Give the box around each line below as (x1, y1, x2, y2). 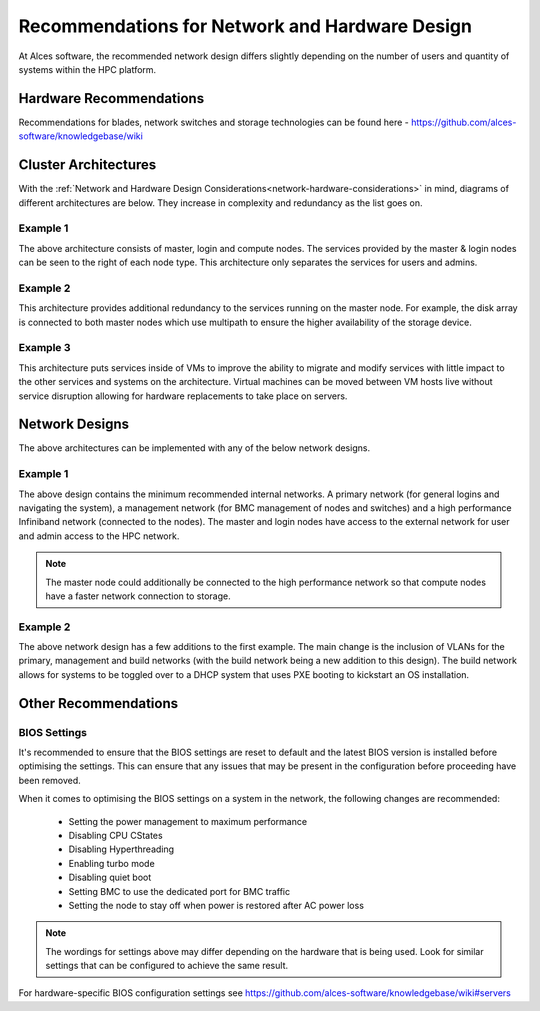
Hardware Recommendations (18, 90, 205, 107)
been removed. (18, 774, 82, 786)
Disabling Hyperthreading (68, 843, 175, 855)
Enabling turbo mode (68, 857, 155, 869)
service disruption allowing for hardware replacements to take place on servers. (18, 390, 348, 402)
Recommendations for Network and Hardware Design (18, 15, 472, 37)
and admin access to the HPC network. (18, 530, 180, 542)
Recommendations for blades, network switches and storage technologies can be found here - (18, 116, 409, 128)
